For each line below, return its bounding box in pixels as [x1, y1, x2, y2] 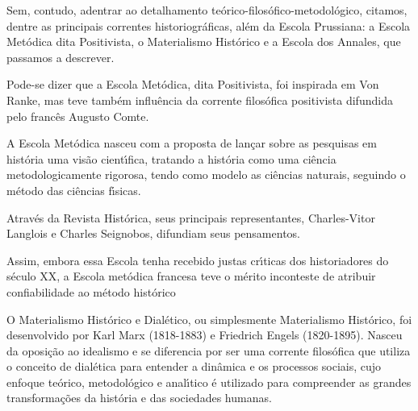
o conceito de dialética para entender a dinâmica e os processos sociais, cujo [6, 358, 382, 375]
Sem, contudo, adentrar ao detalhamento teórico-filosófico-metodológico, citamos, [6, 2, 408, 18]
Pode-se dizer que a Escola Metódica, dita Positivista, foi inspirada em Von [6, 76, 379, 93]
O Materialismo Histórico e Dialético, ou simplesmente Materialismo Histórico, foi [6, 310, 412, 327]
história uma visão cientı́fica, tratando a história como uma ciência [6, 150, 336, 167]
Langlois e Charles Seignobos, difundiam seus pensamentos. [6, 225, 300, 242]
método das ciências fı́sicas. [6, 181, 141, 198]
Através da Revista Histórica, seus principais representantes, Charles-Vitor [6, 209, 375, 226]
